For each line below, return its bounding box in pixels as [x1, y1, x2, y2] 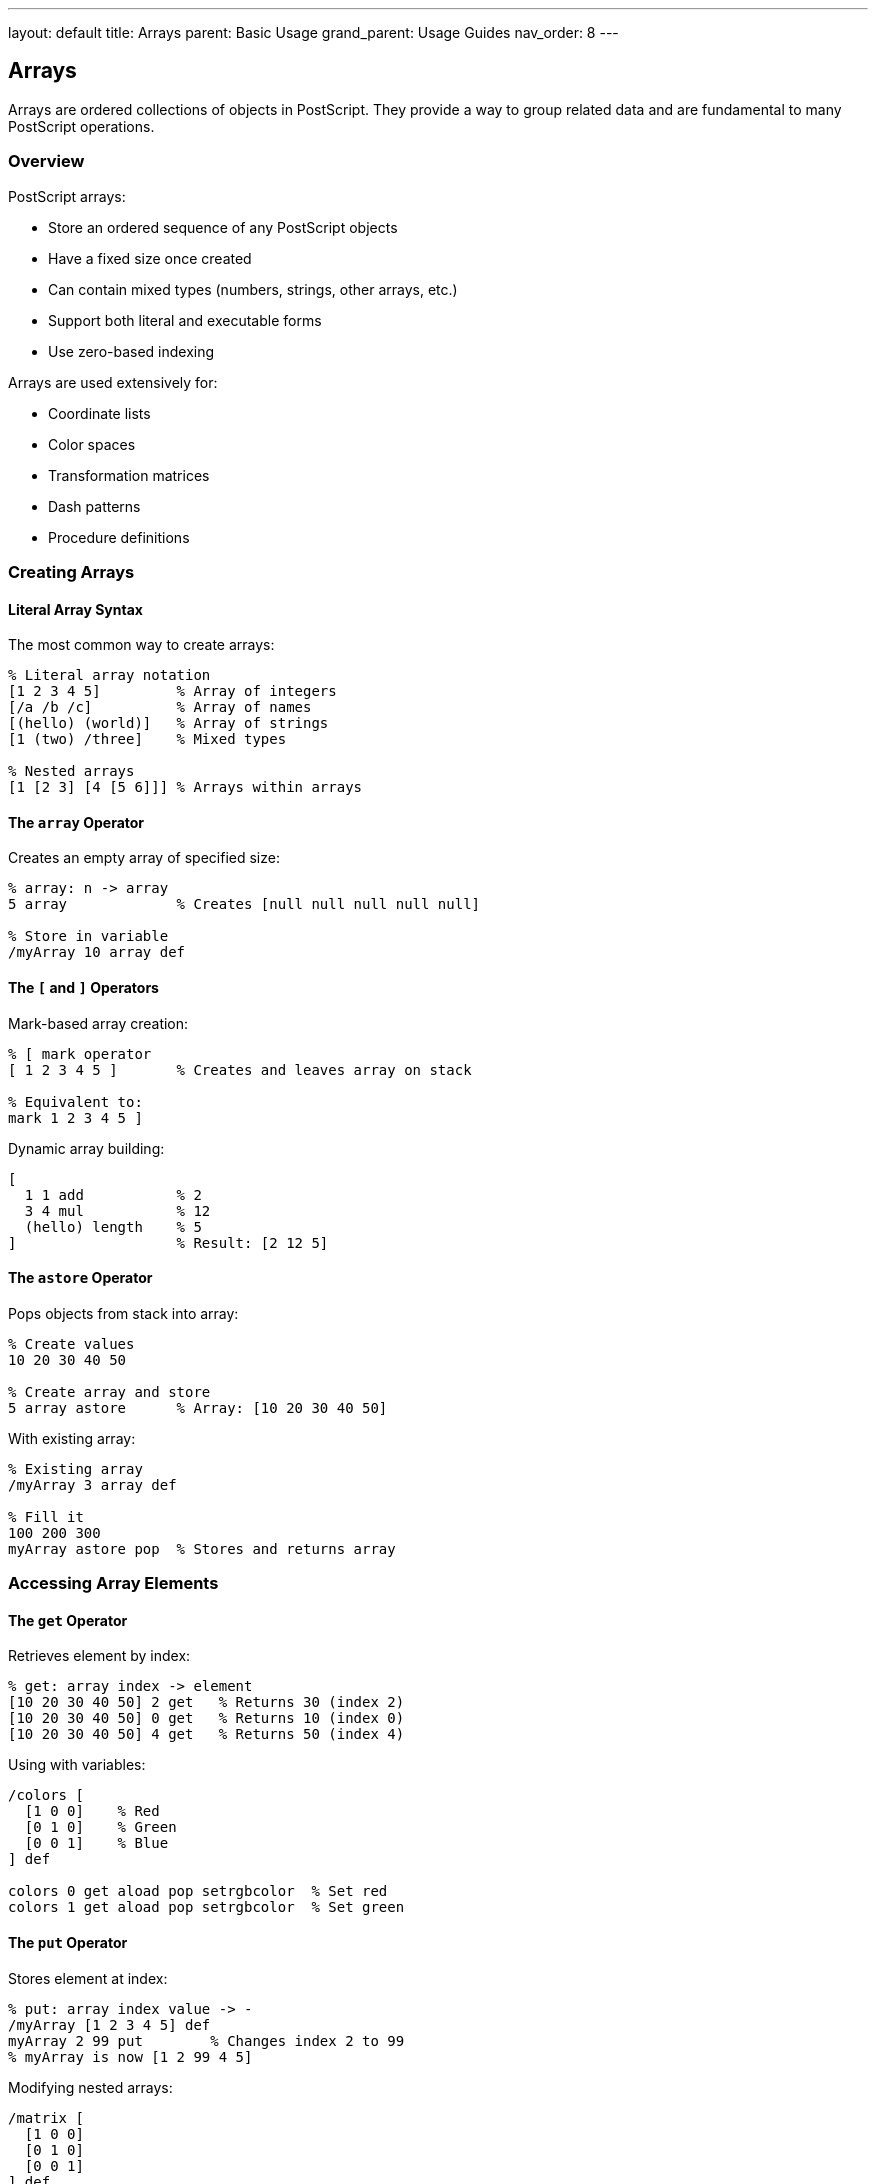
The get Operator [8, 1611, 128, 1629]
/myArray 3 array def [8, 1476, 177, 1493]
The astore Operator [8, 1269, 153, 1287]
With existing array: [8, 1429, 136, 1447]
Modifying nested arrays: [8, 2078, 173, 2096]
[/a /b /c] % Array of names [8, 699, 312, 716]
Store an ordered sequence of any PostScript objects [48, 218, 398, 236]
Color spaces [48, 435, 136, 453]
